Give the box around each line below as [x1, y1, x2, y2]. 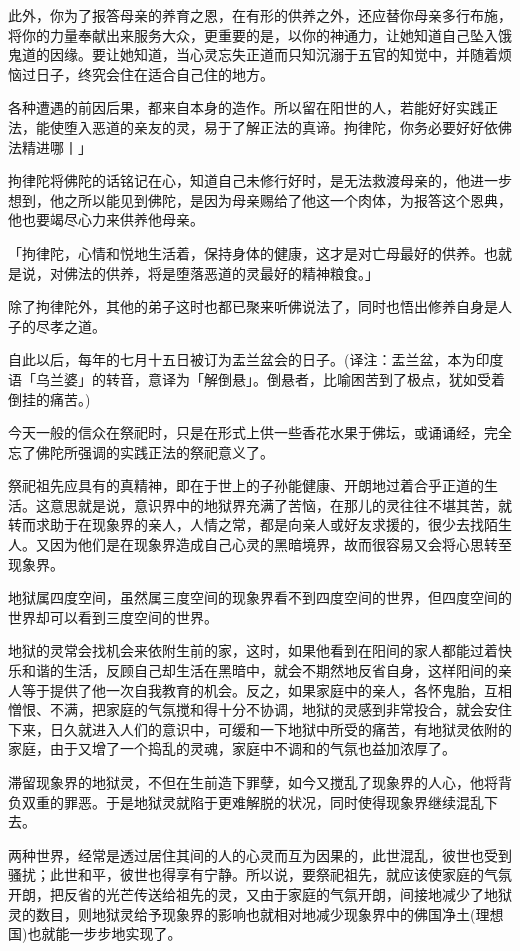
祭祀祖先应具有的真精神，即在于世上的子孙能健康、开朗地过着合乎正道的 [8, 475, 484, 496]
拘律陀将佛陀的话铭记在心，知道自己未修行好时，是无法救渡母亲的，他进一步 [8, 170, 512, 191]
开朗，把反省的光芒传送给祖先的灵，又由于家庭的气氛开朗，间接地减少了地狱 [8, 883, 512, 904]
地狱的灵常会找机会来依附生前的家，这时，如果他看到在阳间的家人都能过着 [8, 640, 498, 661]
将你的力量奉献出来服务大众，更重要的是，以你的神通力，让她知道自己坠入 [8, 24, 498, 45]
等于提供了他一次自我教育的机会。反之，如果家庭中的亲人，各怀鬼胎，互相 [21, 679, 512, 700]
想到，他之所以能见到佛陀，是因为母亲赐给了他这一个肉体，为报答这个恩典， [8, 189, 512, 210]
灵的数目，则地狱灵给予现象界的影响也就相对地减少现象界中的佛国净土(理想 [8, 903, 504, 924]
